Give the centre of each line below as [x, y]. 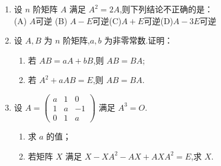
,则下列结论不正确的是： [166, 9]
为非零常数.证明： [139, 40]
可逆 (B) [51, 20]
